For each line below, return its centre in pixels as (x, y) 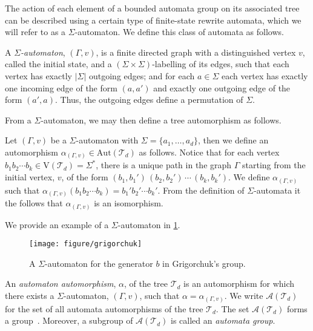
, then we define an (233, 140)
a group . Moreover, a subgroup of (69, 320)
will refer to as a (35, 32)
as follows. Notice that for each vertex (209, 152)
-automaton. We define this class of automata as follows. (179, 32)
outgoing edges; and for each (142, 75)
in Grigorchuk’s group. (204, 263)
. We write (244, 296)
